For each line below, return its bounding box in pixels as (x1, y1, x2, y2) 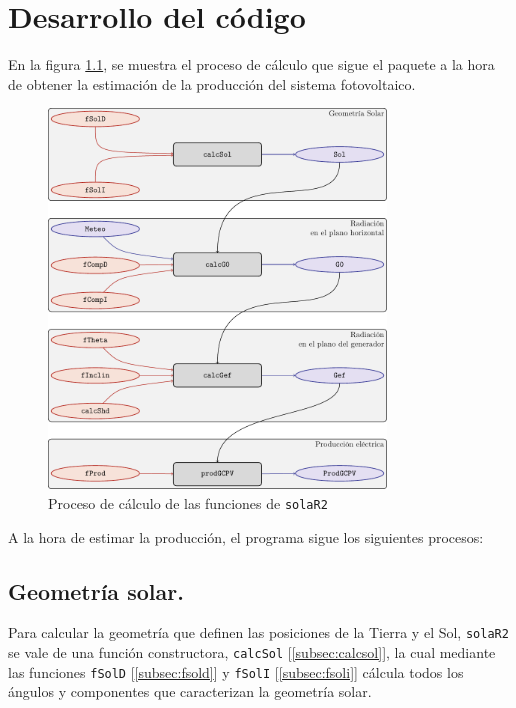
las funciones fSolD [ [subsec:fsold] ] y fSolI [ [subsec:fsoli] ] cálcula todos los (8, 661, 464, 682)
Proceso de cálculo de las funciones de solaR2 (48, 493, 328, 514)
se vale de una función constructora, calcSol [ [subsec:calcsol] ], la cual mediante (8, 642, 496, 663)
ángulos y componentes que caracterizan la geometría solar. (8, 681, 372, 702)
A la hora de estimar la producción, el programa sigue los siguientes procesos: (8, 526, 484, 547)
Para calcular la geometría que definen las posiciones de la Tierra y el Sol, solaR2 (8, 622, 509, 643)
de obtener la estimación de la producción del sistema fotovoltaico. (8, 73, 416, 94)
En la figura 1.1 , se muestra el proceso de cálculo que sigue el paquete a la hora (8, 54, 495, 75)
